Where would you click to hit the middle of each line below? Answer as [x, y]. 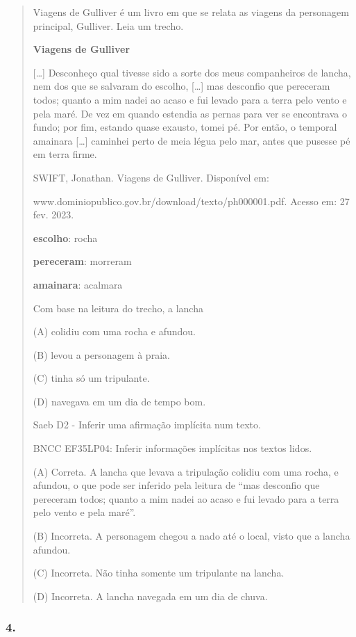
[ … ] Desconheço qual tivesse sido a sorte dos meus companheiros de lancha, [192, 72]
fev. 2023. [53, 215]
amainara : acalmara [78, 284]
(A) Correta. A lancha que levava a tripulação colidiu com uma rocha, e [186, 471]
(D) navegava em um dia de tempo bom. [119, 401]
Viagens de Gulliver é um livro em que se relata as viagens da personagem [191, 12]
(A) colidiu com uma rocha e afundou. [114, 331]
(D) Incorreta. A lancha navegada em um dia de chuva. [150, 596]
